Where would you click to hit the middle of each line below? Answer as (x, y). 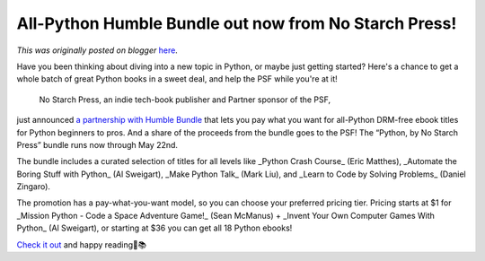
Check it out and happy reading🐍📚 (82, 244)
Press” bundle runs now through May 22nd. (97, 144)
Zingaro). (34, 187)
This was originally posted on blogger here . (97, 50)
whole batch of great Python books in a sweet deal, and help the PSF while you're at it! (177, 79)
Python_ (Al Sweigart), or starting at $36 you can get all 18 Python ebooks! (154, 228)
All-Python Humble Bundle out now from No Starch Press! (237, 23)
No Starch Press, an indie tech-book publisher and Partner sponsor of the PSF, (185, 100)
